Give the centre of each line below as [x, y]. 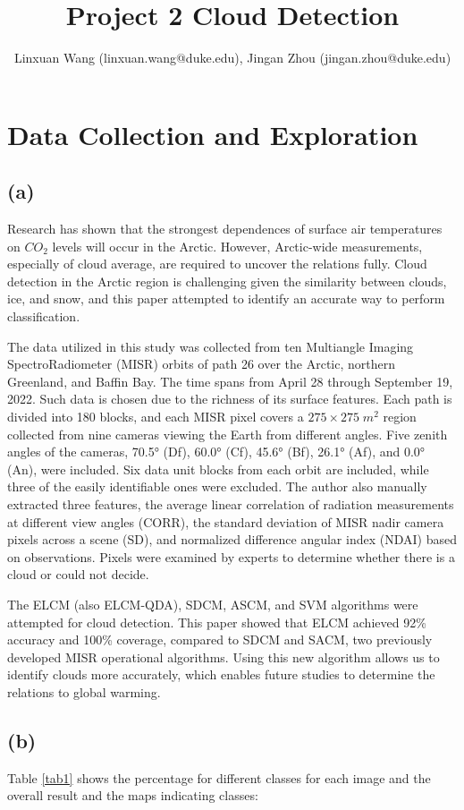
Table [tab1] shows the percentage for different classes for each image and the [219, 777]
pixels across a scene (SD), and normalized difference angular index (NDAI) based [232, 539]
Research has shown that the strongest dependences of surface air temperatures [225, 229]
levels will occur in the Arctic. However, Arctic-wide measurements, [237, 246]
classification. [44, 316]
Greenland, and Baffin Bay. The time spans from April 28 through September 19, [230, 381]
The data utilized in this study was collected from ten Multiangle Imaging [211, 346]
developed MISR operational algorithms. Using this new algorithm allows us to [224, 657]
